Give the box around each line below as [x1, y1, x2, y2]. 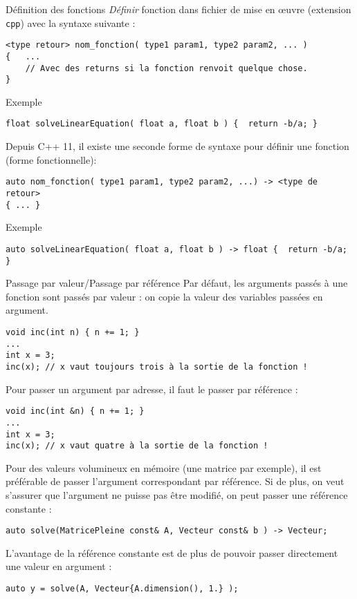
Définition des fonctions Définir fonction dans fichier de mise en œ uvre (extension [6, 2, 351, 16]
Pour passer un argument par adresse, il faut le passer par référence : [6, 381, 298, 396]
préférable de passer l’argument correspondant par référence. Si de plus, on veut [6, 474, 345, 488]
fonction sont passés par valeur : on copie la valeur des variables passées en [6, 289, 323, 303]
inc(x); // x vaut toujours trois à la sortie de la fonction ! [6, 361, 308, 372]
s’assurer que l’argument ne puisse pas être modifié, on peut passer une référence [6, 488, 348, 502]
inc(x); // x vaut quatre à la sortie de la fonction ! [6, 441, 268, 451]
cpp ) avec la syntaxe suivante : [6, 15, 136, 30]
